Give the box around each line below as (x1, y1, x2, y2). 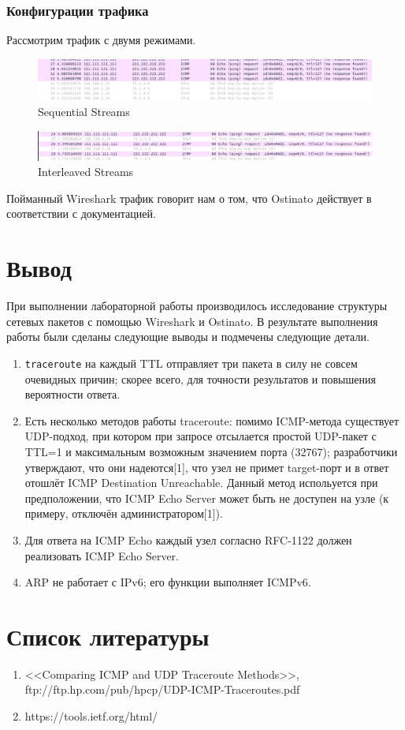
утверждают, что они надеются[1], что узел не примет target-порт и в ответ (24, 459, 389, 475)
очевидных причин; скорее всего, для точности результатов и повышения (24, 370, 376, 387)
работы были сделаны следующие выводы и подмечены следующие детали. (6, 328, 370, 345)
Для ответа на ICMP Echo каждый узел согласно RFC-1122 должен (24, 531, 352, 548)
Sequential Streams (38, 103, 130, 120)
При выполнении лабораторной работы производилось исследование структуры (6, 298, 388, 314)
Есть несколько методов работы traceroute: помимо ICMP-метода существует (24, 412, 399, 429)
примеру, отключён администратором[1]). (24, 505, 223, 522)
